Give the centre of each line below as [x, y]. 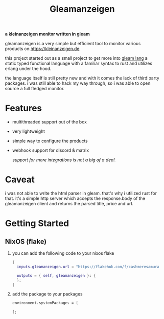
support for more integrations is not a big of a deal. [64, 160]
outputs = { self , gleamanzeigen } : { [57, 275]
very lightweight [28, 131]
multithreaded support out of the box [49, 122]
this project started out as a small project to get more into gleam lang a [76, 58]
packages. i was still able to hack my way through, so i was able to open [78, 83]
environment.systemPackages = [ [45, 303]
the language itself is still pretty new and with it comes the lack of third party [82, 78]
